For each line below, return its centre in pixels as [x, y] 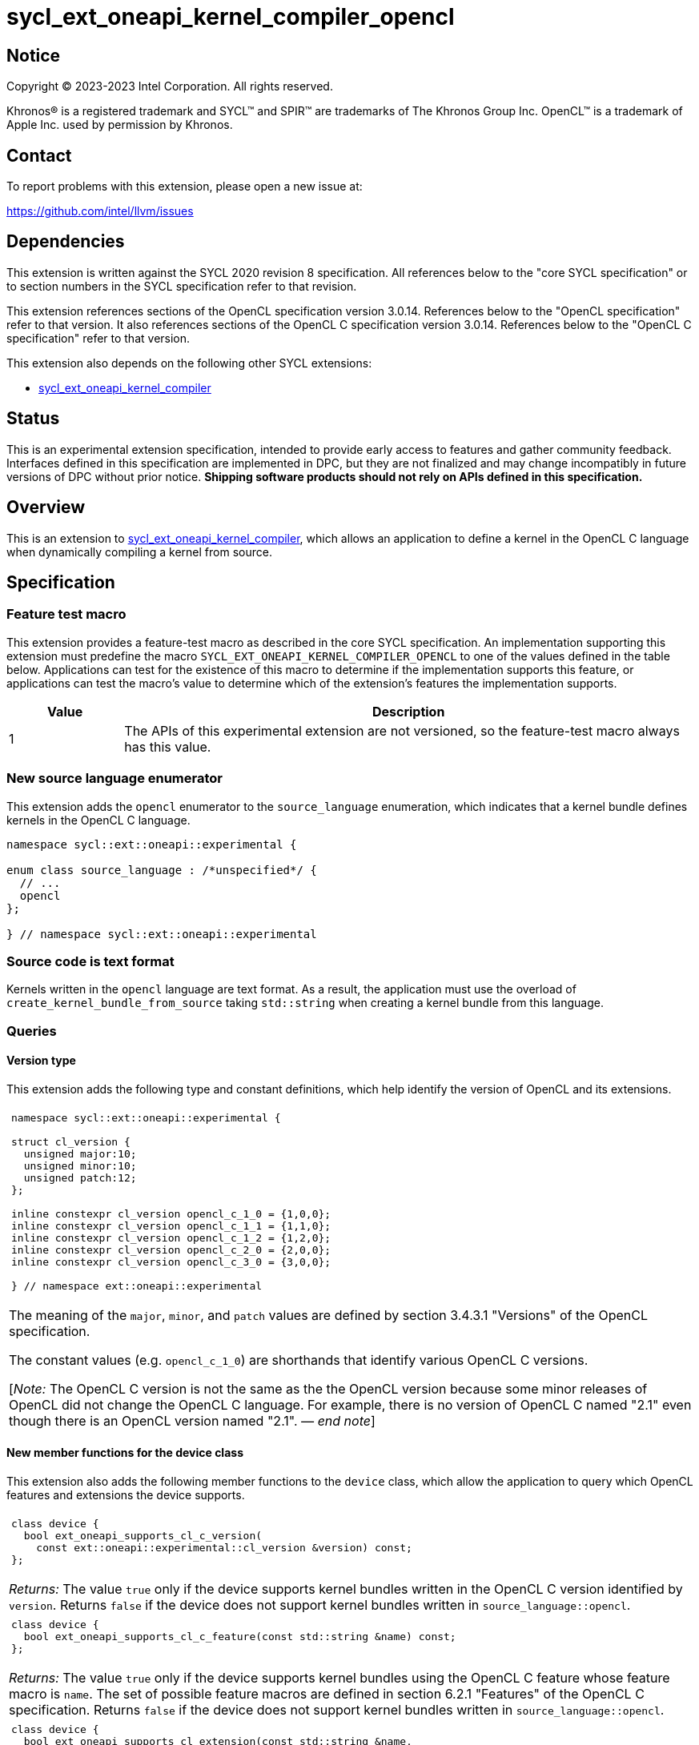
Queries [32, 1031]
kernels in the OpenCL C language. [98, 820]
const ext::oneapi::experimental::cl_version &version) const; [224, 1548]
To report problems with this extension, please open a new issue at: [185, 187]
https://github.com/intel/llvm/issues [100, 211]
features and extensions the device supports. [126, 1495]
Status [33, 419]
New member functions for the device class [125, 1453]
